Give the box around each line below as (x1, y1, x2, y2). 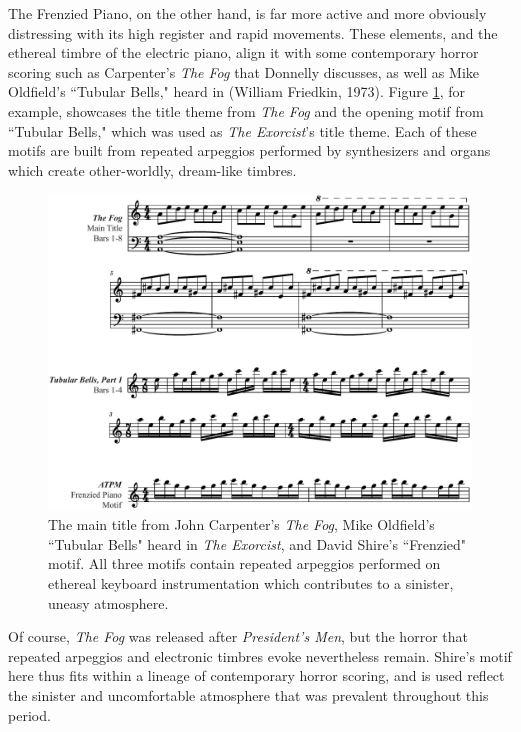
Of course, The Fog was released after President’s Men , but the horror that (8, 626, 468, 647)
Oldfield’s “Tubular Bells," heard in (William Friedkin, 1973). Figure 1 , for (8, 81, 465, 102)
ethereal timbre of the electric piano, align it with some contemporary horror (8, 42, 479, 63)
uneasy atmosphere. (48, 592, 169, 613)
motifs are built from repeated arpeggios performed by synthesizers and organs (8, 140, 491, 161)
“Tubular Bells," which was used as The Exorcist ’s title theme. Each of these (8, 120, 477, 141)
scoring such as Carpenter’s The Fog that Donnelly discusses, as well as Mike (8, 61, 479, 82)
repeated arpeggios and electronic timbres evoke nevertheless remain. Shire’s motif (8, 645, 512, 666)
